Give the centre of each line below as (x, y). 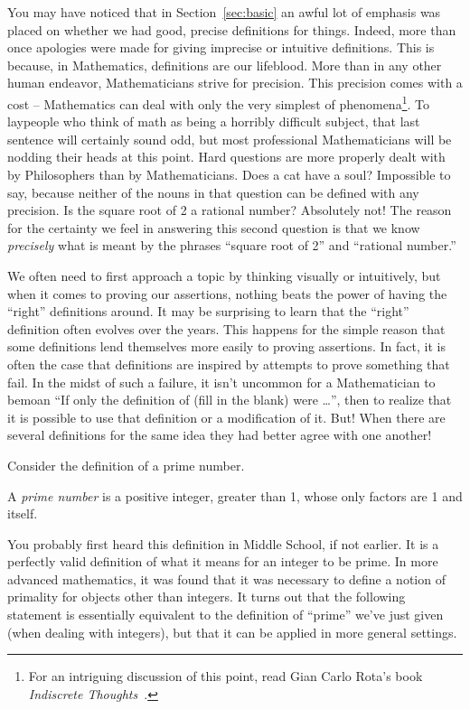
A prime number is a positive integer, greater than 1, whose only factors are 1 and (235, 495)
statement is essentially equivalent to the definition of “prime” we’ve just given (226, 615)
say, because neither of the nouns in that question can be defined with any (213, 192)
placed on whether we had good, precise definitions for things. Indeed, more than (232, 29)
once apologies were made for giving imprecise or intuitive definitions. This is (221, 47)
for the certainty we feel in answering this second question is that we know (214, 227)
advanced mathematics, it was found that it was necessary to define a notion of (226, 578)
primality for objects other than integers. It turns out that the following (207, 597)
